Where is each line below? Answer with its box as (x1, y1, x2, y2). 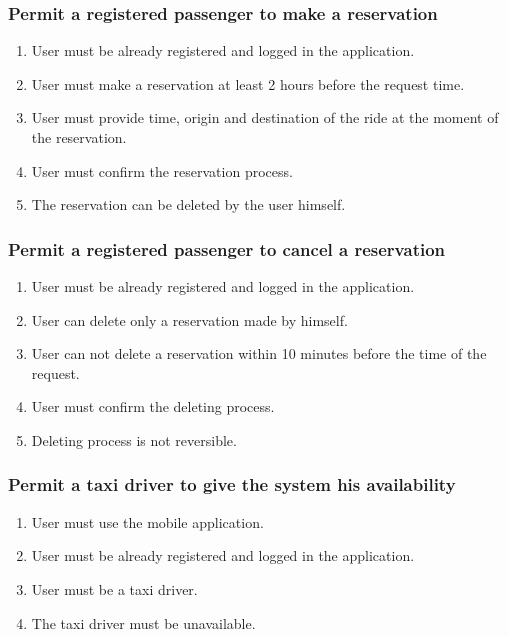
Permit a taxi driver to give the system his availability (8, 472, 456, 497)
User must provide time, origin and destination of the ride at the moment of (31, 107, 499, 128)
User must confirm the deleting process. (31, 396, 275, 417)
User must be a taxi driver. (31, 578, 198, 599)
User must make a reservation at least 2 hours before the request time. (31, 73, 465, 94)
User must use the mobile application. (31, 511, 264, 532)
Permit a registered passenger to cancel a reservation (8, 236, 446, 261)
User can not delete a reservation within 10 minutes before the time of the (31, 343, 487, 364)
